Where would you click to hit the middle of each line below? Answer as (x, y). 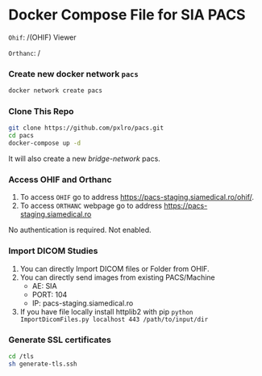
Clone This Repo (41, 112)
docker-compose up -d (45, 143)
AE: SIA (45, 285)
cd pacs (21, 136)
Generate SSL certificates (60, 340)
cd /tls (21, 356)
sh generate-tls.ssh (43, 364)
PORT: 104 (50, 294)
